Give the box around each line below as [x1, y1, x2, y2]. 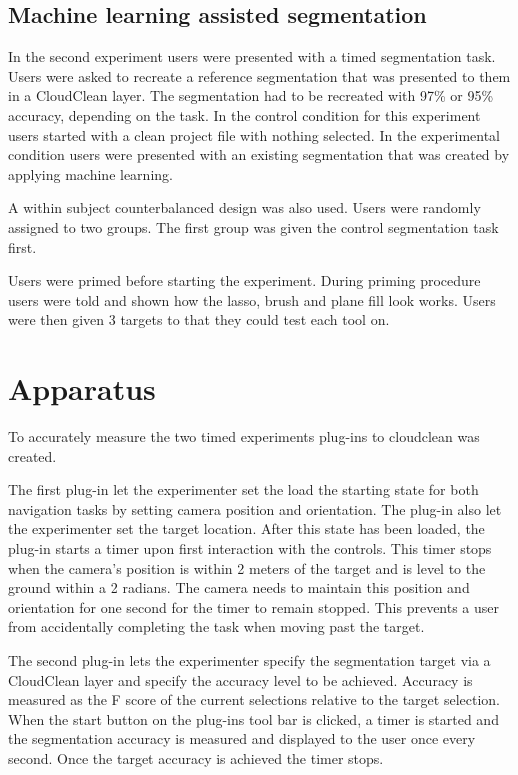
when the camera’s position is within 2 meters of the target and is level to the [8, 557, 486, 578]
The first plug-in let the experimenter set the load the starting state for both [8, 479, 479, 500]
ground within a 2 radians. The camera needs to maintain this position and [8, 577, 470, 598]
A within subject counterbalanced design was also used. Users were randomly [8, 197, 481, 218]
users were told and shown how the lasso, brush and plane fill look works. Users [8, 289, 496, 310]
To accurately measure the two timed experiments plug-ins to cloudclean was [8, 426, 480, 447]
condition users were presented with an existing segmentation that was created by [8, 144, 510, 165]
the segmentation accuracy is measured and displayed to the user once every [8, 728, 476, 749]
